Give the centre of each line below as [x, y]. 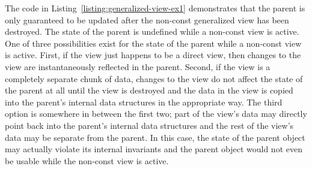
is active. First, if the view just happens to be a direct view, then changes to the [153, 55]
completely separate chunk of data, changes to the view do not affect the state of [154, 78]
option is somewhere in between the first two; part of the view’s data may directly [156, 114]
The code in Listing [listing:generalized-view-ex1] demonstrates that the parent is [155, 8]
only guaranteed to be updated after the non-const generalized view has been [147, 19]
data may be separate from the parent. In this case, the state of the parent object [155, 137]
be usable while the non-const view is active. [87, 160]
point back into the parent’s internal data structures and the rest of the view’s [149, 125]
